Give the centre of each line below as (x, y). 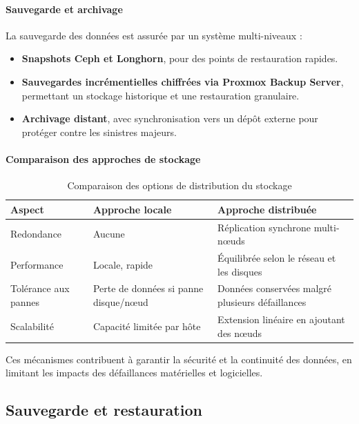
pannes (25, 302)
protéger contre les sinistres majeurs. (99, 132)
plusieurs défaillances (262, 302)
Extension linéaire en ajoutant (281, 319)
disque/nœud (120, 302)
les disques (240, 271)
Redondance (36, 234)
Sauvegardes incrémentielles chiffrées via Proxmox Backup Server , (183, 81)
